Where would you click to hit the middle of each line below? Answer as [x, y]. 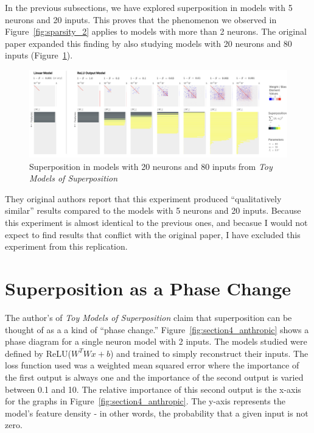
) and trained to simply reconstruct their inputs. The [209, 353]
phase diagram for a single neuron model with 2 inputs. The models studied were [156, 341]
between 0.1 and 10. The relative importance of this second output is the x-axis [153, 389]
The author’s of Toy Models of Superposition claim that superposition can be [148, 317]
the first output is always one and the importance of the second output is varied [154, 377]
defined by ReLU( [38, 353]
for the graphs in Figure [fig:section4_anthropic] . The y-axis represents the [145, 401]
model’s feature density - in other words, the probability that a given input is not [157, 413]
